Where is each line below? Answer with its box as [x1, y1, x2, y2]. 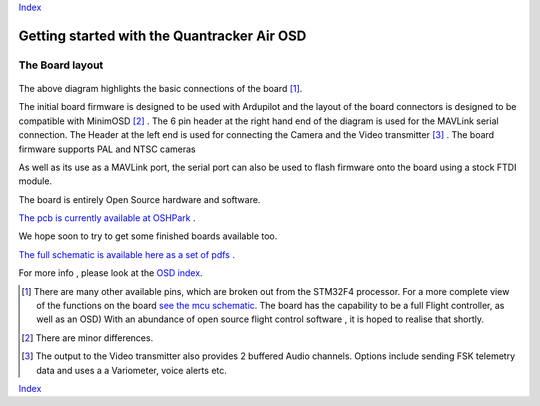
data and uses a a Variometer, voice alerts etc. [36, 364, 227, 376]
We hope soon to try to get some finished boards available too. [18, 230, 278, 242]
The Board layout [18, 58, 104, 72]
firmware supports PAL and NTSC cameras [18, 143, 196, 155]
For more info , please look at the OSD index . [18, 267, 204, 279]
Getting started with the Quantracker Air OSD [18, 27, 307, 44]
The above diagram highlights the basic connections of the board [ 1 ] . [18, 82, 303, 94]
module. [18, 175, 53, 187]
